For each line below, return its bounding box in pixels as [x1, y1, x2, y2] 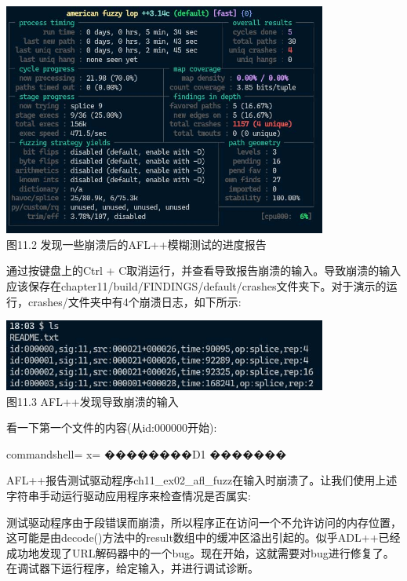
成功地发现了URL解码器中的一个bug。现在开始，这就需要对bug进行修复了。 [6, 544, 394, 561]
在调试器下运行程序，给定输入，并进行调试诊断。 [6, 560, 259, 576]
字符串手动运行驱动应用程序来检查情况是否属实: [6, 488, 251, 504]
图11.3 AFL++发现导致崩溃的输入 [6, 393, 179, 409]
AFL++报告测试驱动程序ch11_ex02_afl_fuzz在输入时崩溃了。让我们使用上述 [6, 472, 398, 488]
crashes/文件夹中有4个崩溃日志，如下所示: [27, 293, 242, 309]
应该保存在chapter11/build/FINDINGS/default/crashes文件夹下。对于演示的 [6, 278, 387, 294]
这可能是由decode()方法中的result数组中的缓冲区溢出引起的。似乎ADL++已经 [6, 529, 401, 546]
